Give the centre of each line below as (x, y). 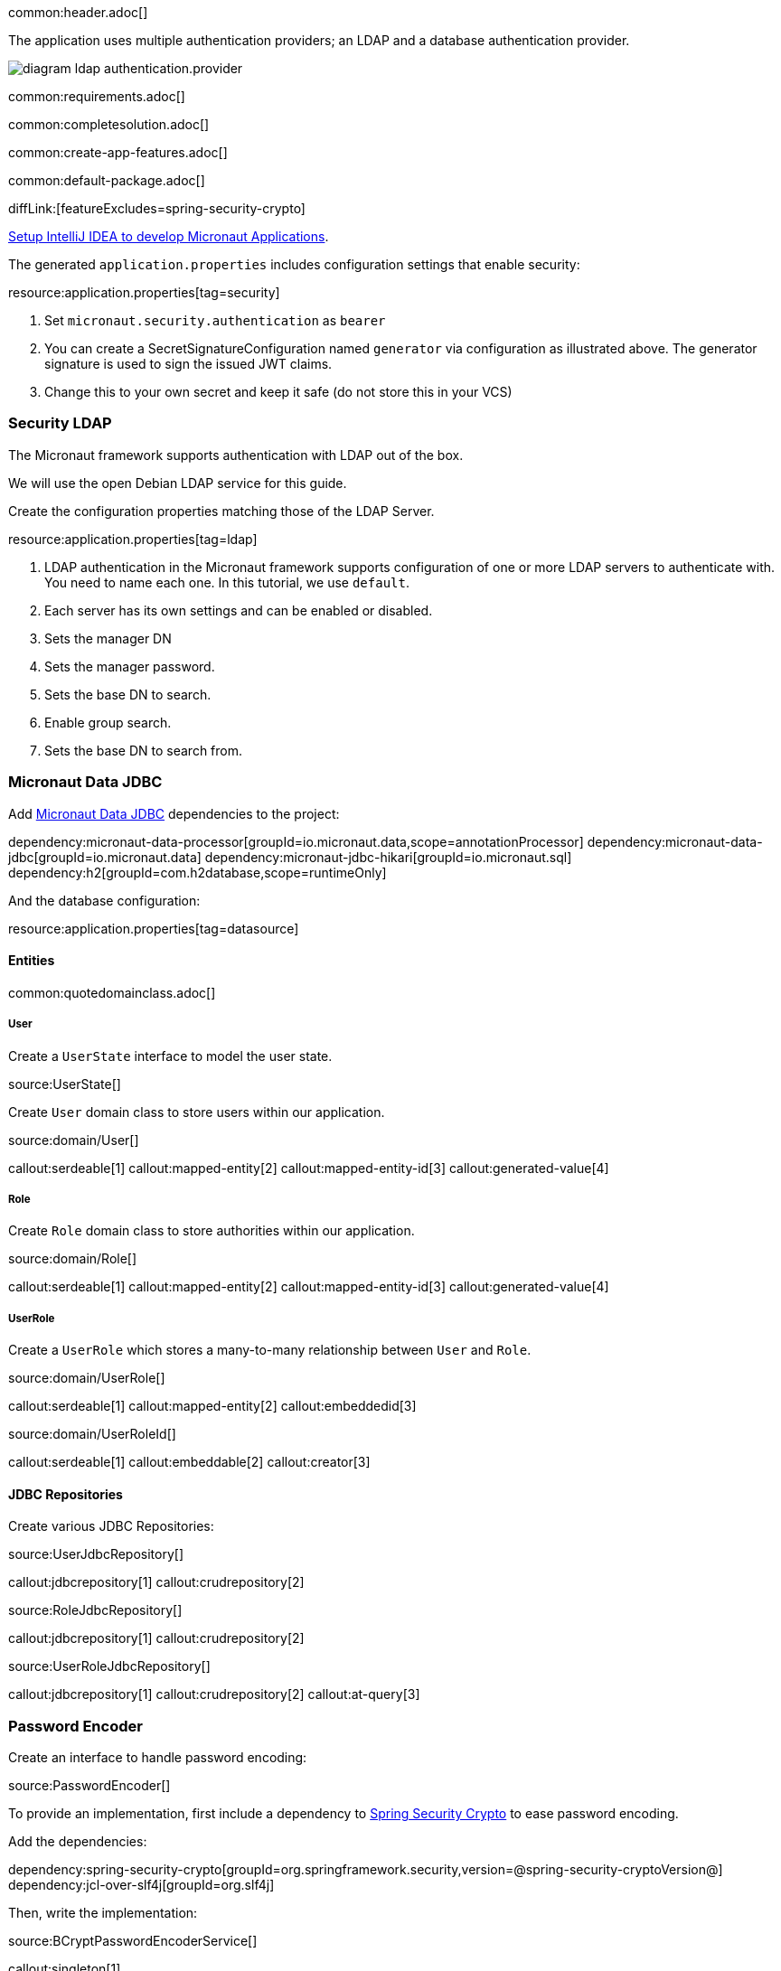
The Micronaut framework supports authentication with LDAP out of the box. (236, 455)
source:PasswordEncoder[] (89, 1786)
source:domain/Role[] (73, 1259)
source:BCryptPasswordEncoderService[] (133, 1941)
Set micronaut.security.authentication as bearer (215, 320)
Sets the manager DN (108, 638)
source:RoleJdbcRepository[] (95, 1610)
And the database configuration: (104, 900)
